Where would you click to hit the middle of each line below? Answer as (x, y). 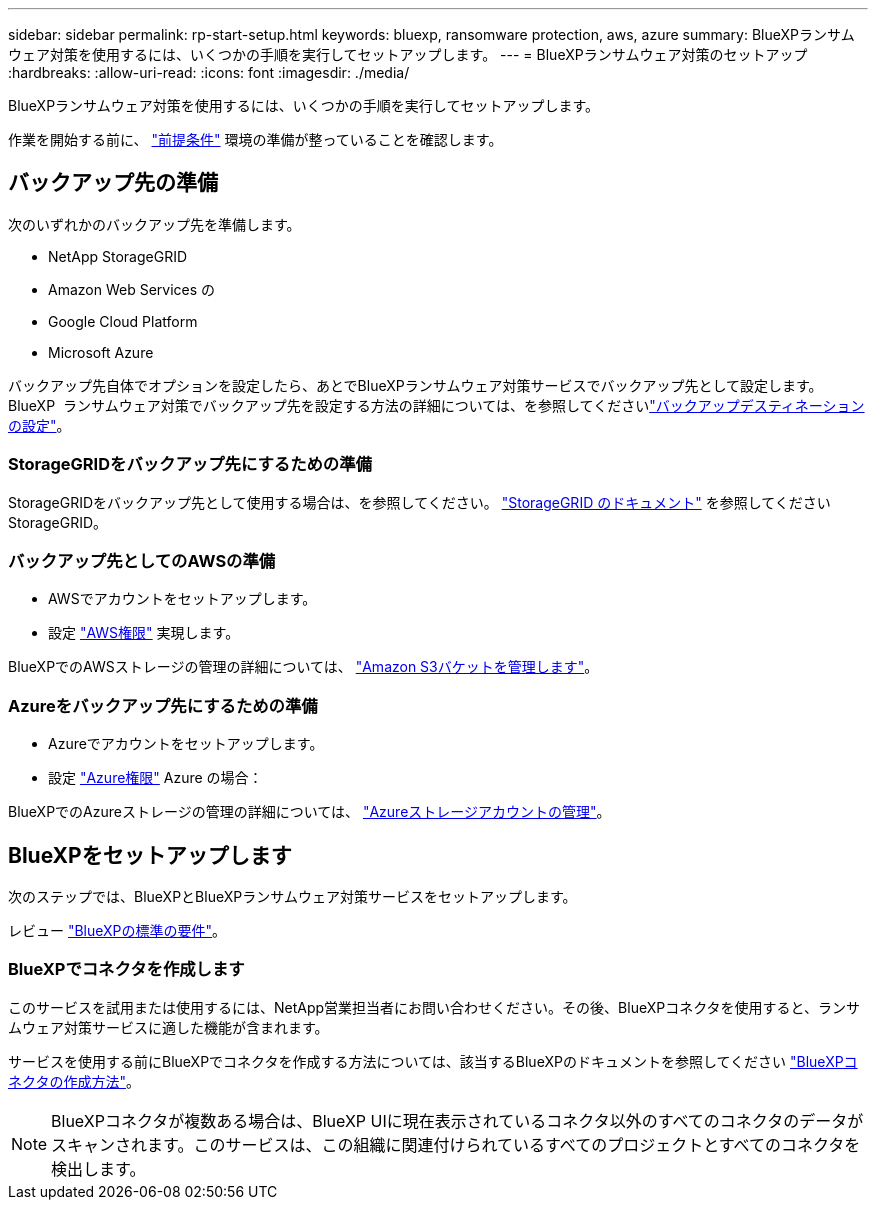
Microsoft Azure (101, 352)
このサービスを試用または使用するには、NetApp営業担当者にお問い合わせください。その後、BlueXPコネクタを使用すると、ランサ (434, 1007)
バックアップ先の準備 (113, 183)
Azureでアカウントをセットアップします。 (186, 744)
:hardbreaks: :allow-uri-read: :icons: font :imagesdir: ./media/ (209, 72)
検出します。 (98, 1168)
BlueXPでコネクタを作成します (126, 969)
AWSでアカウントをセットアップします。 (182, 599)
